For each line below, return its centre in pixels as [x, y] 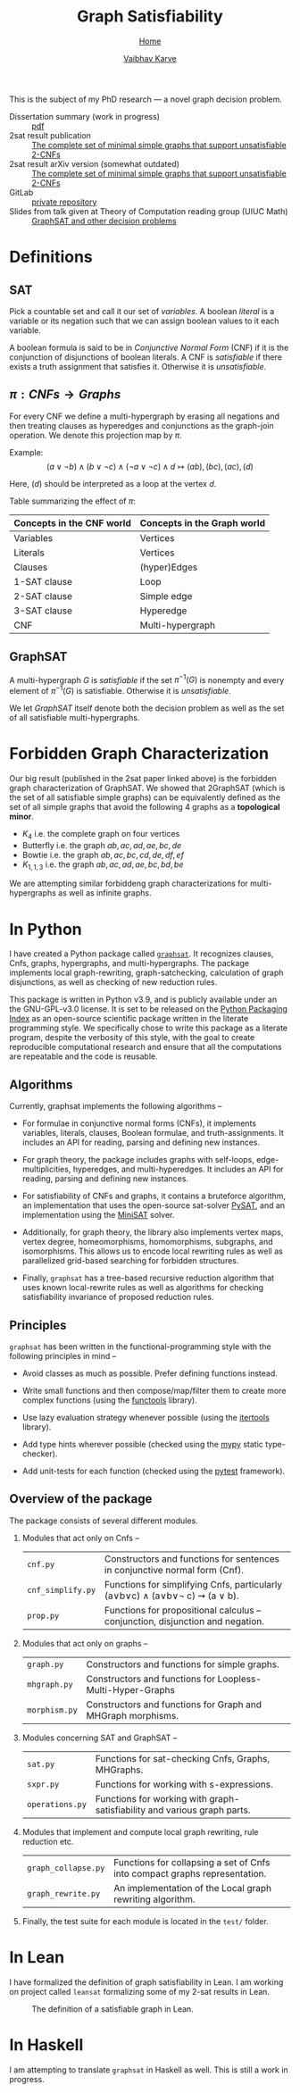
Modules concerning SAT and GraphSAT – [100, 1738]
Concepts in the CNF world [73, 522]
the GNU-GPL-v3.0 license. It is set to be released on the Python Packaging [148, 1009]
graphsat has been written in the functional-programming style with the [140, 1347]
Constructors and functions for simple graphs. [183, 1664]
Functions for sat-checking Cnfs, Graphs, [183, 1758]
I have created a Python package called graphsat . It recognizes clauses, [142, 954]
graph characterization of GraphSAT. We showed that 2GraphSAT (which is [147, 788]
